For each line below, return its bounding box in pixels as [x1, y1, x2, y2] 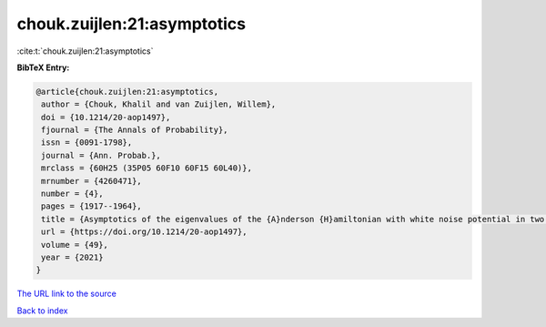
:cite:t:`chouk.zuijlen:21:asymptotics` [16, 46, 154, 56]
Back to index [16, 305, 68, 316]
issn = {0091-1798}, [41, 138, 133, 148]
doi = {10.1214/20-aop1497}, [41, 112, 171, 122]
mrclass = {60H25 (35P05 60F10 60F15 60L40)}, [41, 163, 252, 173]
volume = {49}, [41, 240, 109, 250]
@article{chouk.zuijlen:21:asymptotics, [35, 87, 218, 97]
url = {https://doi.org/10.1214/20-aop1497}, [41, 227, 248, 237]
